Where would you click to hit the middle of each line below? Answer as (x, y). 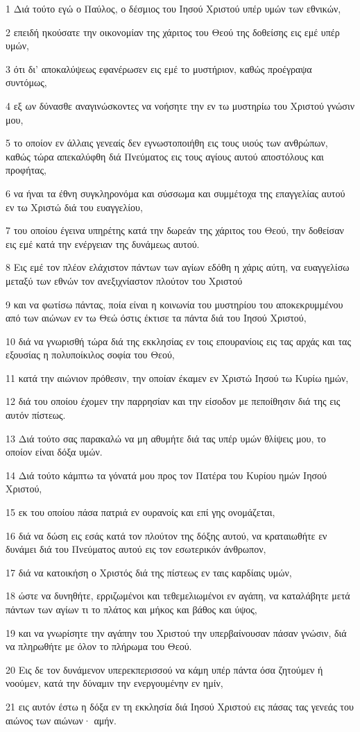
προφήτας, (26, 170)
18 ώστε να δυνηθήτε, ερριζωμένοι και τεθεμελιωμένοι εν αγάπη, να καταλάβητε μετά (178, 596)
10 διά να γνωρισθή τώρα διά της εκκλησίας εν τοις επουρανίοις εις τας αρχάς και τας (178, 341)
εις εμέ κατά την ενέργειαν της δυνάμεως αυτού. (103, 243)
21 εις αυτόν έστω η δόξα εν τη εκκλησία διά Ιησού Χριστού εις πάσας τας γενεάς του (180, 706)
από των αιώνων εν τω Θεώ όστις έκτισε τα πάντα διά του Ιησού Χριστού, (156, 318)
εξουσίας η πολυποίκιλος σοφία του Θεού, (90, 355)
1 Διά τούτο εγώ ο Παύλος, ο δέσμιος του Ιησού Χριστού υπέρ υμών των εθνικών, (173, 8)
